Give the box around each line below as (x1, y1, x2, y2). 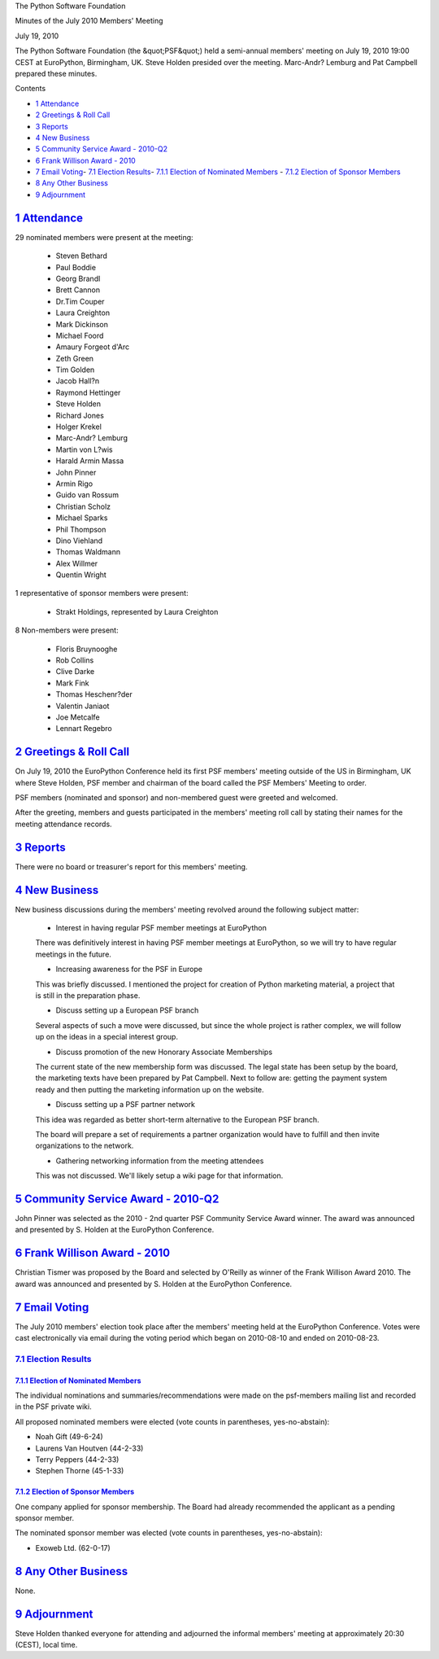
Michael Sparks (55, 513, 108, 523)
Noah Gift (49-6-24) (35, 1432, 103, 1442)
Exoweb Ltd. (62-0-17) (35, 1543, 111, 1552)
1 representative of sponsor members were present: (15, 589, 189, 598)
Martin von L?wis (55, 444, 113, 454)
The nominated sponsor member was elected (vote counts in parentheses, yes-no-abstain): (15, 1528, 323, 1538)
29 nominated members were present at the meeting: (15, 232, 194, 242)
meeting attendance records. (15, 819, 113, 829)
